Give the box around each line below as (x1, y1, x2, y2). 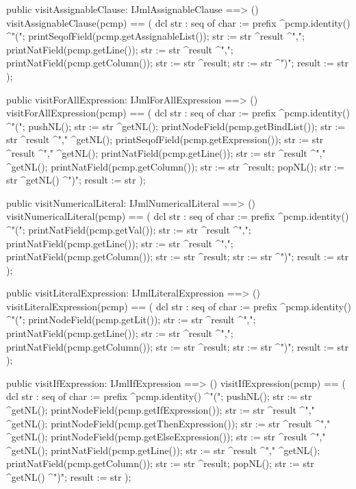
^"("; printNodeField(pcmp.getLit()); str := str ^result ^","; (6, 312, 256, 327)
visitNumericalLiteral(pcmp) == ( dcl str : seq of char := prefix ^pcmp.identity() (6, 209, 349, 223)
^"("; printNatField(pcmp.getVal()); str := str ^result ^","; (6, 222, 251, 236)
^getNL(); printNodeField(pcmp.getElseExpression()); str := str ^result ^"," (6, 429, 326, 444)
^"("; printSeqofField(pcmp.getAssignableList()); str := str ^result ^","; (6, 29, 305, 43)
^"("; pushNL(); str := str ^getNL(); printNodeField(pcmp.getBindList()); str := (6, 118, 346, 133)
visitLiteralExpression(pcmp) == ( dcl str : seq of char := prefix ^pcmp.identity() (6, 299, 351, 313)
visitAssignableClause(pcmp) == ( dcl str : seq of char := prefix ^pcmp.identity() (6, 15, 351, 29)
